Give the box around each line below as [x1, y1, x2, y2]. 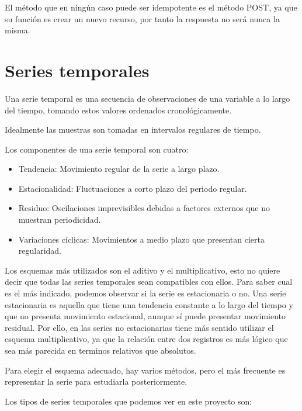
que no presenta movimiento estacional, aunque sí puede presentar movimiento [5, 310, 286, 322]
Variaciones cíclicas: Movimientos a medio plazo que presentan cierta [18, 233, 265, 245]
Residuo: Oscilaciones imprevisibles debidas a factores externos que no [18, 202, 270, 214]
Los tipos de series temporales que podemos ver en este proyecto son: [5, 395, 252, 407]
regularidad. [18, 244, 62, 257]
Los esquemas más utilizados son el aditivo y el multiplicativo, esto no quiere [5, 264, 280, 276]
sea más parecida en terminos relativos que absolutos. [5, 344, 196, 356]
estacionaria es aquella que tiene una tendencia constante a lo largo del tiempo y [5, 298, 293, 310]
